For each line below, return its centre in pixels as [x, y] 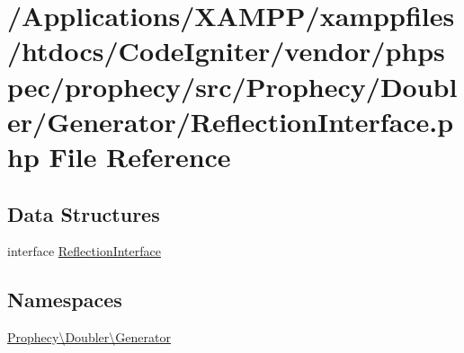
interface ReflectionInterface [84, 251]
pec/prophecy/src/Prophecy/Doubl [232, 86]
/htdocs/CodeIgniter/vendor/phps [226, 51]
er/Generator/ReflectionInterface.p [231, 121]
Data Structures [84, 213]
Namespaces [65, 300]
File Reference [140, 156]
